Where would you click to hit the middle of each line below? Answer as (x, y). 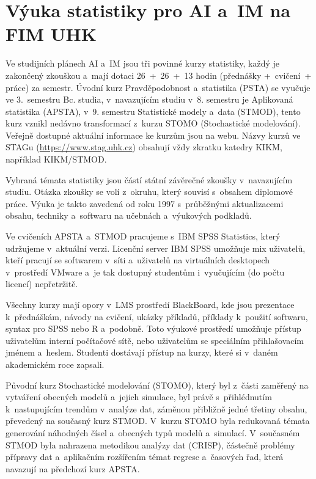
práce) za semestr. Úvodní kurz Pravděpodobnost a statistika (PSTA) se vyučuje (158, 87)
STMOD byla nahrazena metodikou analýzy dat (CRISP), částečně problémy (150, 444)
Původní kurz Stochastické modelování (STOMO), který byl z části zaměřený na (157, 385)
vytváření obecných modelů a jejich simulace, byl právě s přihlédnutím (139, 397)
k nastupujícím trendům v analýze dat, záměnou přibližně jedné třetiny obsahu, (156, 408)
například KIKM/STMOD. (56, 159)
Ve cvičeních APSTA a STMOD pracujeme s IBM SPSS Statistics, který (143, 236)
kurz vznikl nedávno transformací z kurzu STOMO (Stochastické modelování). (153, 123)
